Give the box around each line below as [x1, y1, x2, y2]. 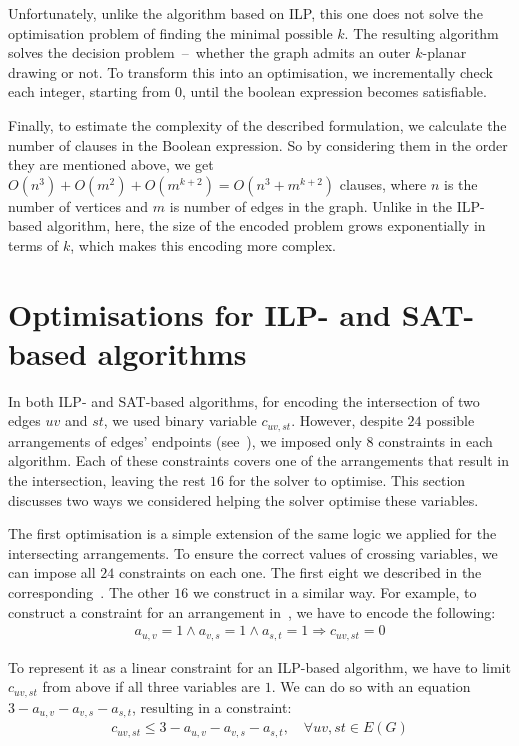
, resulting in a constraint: [132, 696, 292, 717]
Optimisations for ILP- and [8, 293, 391, 334]
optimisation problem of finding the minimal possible [8, 22, 333, 43]
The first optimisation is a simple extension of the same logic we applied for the [8, 523, 497, 544]
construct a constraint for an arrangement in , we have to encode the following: [8, 601, 496, 622]
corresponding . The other [8, 582, 170, 603]
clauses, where [339, 173, 427, 194]
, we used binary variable [103, 410, 257, 431]
